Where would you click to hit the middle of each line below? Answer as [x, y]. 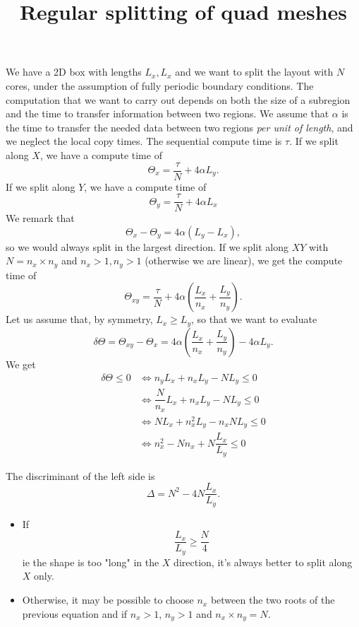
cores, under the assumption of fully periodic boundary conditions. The [160, 85]
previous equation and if [75, 613]
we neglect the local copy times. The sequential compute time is [144, 141]
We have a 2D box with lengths [74, 72]
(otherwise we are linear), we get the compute [244, 260]
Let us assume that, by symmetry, [79, 319]
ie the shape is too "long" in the [91, 562]
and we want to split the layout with [254, 72]
